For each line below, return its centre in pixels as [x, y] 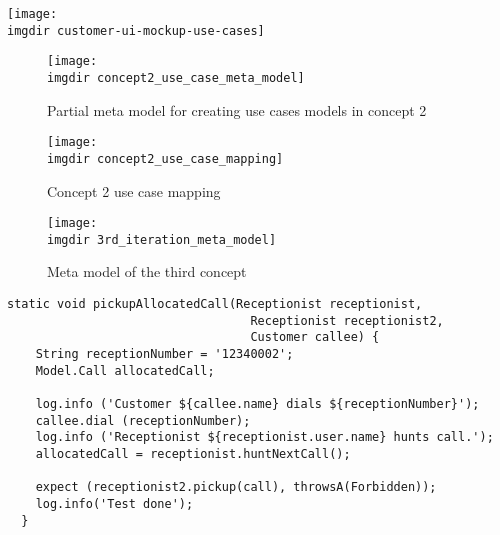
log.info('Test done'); [114, 503]
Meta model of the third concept [147, 271]
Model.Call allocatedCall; [125, 370]
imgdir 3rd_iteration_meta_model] [162, 239]
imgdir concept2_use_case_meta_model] [176, 77]
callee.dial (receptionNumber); [143, 420]
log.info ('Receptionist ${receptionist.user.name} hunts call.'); [264, 437]
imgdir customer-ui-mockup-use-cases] [136, 30]
